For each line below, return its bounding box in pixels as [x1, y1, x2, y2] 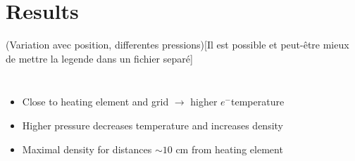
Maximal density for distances [22, 141, 152, 156]
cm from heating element [175, 141, 283, 156]
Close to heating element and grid [22, 94, 169, 109]
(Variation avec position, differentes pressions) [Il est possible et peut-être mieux [6, 37, 349, 52]
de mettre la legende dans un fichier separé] [6, 51, 193, 65]
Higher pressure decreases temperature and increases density [22, 117, 284, 132]
